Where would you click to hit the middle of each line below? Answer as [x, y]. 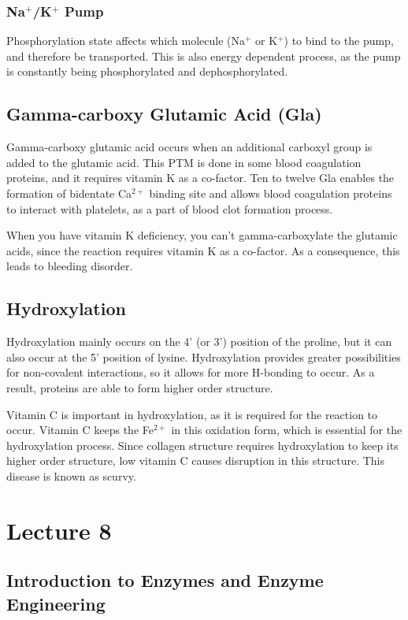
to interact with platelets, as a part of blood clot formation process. [170, 208]
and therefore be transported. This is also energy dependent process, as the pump [204, 56]
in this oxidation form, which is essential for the [287, 430]
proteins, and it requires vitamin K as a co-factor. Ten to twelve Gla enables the [200, 178]
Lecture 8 [59, 530]
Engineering [56, 603]
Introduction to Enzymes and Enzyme [165, 580]
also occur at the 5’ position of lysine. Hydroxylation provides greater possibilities [204, 356]
